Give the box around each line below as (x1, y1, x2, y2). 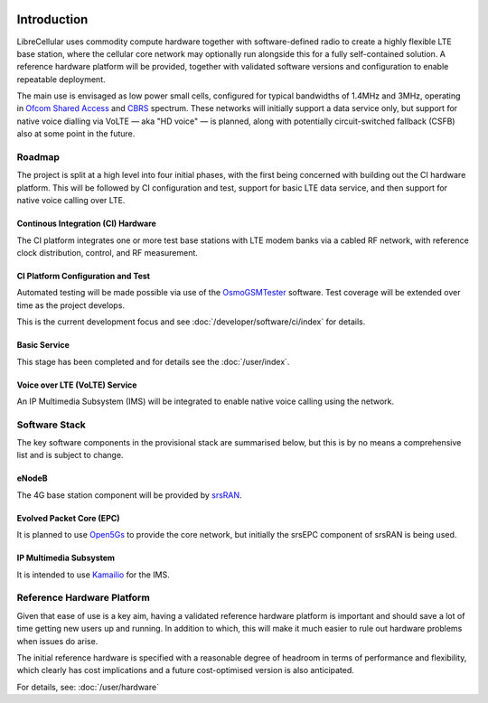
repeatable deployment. (16, 73, 106, 85)
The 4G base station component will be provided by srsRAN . (16, 489, 243, 501)
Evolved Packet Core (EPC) (16, 512, 121, 523)
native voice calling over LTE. (16, 195, 126, 206)
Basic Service (16, 340, 70, 351)
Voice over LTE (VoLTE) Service (16, 380, 137, 390)
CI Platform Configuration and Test (16, 270, 151, 281)
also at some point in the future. (16, 128, 136, 139)
